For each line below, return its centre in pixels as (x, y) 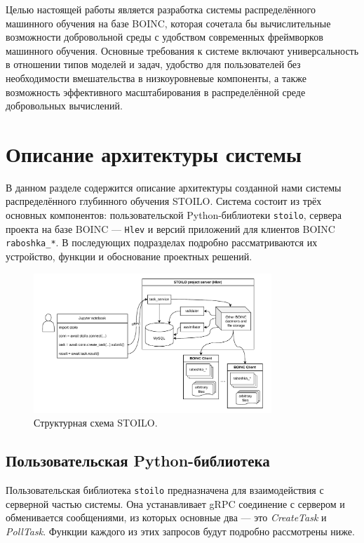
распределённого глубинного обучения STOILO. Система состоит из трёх (164, 201)
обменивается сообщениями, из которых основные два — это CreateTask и (166, 517)
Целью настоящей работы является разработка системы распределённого (161, 9)
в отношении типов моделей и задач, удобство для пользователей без (153, 64)
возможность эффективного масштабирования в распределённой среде (156, 92)
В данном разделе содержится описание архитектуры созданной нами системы (174, 187)
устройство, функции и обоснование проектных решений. (129, 256)
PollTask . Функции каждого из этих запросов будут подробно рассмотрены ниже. (180, 531)
